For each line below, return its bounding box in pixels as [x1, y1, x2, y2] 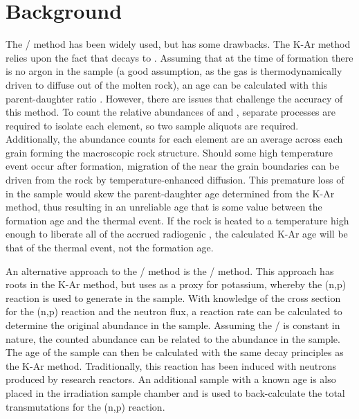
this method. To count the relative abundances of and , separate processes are [6, 105, 335, 119]
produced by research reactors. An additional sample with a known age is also [6, 372, 336, 386]
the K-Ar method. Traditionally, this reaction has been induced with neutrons [6, 358, 337, 373]
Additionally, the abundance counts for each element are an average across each [6, 132, 343, 146]
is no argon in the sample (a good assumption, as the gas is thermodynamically [6, 64, 342, 78]
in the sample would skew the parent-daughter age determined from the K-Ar [6, 186, 335, 200]
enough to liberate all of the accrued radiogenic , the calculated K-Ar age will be [6, 226, 348, 241]
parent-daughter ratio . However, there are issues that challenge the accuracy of [6, 91, 343, 105]
